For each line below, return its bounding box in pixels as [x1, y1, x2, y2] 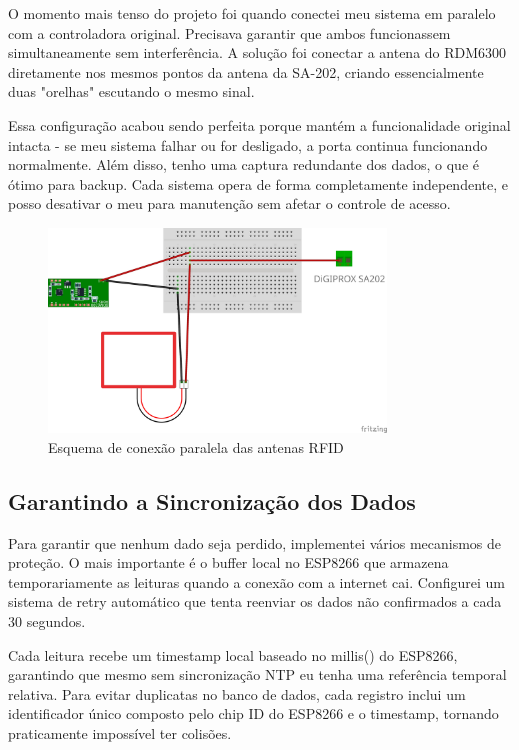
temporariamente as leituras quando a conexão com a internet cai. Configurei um [8, 571, 505, 592]
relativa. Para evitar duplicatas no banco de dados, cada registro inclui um [8, 683, 466, 704]
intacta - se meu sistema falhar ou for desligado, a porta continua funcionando [8, 134, 488, 155]
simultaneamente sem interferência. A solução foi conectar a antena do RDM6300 [8, 42, 507, 63]
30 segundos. [8, 611, 86, 632]
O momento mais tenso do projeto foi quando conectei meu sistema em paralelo [8, 3, 496, 23]
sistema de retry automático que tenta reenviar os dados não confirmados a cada [8, 591, 502, 612]
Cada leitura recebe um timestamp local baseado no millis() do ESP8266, [8, 644, 458, 665]
